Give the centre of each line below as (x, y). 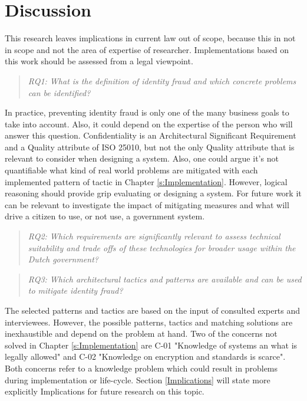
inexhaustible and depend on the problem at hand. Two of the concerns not (141, 333)
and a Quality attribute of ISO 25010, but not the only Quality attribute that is (150, 147)
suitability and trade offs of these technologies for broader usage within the (162, 247)
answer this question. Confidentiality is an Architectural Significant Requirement (151, 135)
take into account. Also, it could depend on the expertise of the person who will (149, 124)
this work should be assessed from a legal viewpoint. (99, 61)
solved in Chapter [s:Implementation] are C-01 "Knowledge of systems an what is (151, 345)
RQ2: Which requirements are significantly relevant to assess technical (154, 236)
